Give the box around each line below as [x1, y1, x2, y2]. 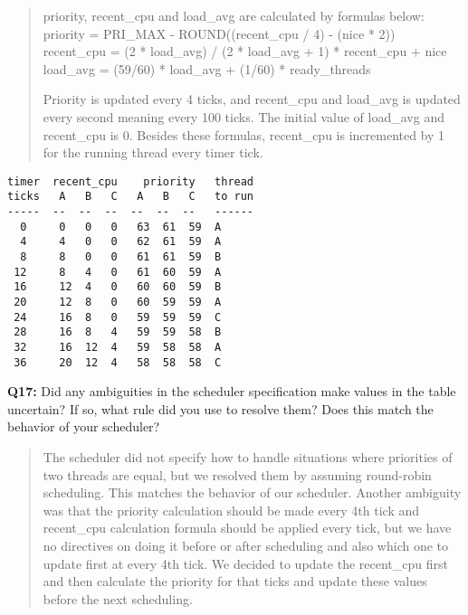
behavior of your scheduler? [7, 417, 160, 436]
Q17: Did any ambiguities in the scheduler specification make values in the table [7, 382, 456, 401]
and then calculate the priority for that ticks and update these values [43, 572, 427, 591]
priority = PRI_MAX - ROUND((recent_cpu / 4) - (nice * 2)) [43, 24, 396, 43]
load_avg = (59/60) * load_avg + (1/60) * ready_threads [43, 59, 371, 78]
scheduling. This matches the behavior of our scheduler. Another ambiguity [43, 483, 462, 502]
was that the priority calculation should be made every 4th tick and [43, 500, 420, 519]
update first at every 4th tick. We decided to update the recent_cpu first [43, 553, 448, 572]
